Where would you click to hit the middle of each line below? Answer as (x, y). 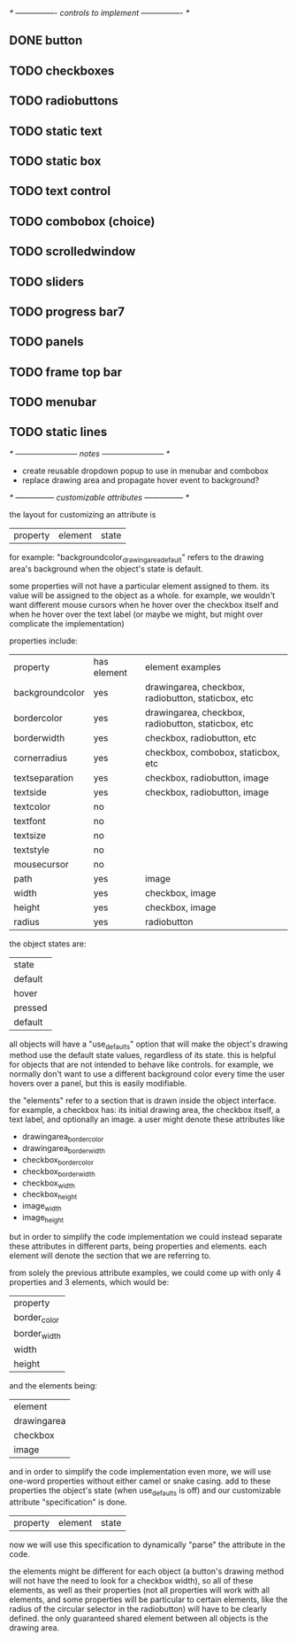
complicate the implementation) (67, 623)
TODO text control (60, 191)
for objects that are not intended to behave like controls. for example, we (141, 1065)
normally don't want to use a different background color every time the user (147, 1074)
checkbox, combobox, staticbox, (212, 752)
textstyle (32, 850)
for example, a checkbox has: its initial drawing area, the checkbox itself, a (145, 1110)
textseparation (44, 777)
